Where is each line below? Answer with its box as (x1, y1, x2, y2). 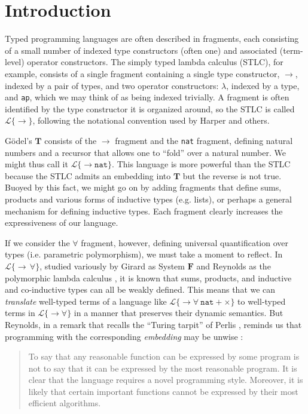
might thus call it (5, 158, 68, 170)
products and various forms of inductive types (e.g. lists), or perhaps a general (5, 192, 292, 205)
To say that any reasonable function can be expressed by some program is (28, 350, 300, 363)
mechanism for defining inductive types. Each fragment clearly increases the (5, 204, 283, 217)
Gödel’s (5, 134, 32, 146)
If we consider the (5, 236, 70, 249)
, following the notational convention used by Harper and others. (32, 114, 270, 127)
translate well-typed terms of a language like (5, 295, 167, 307)
